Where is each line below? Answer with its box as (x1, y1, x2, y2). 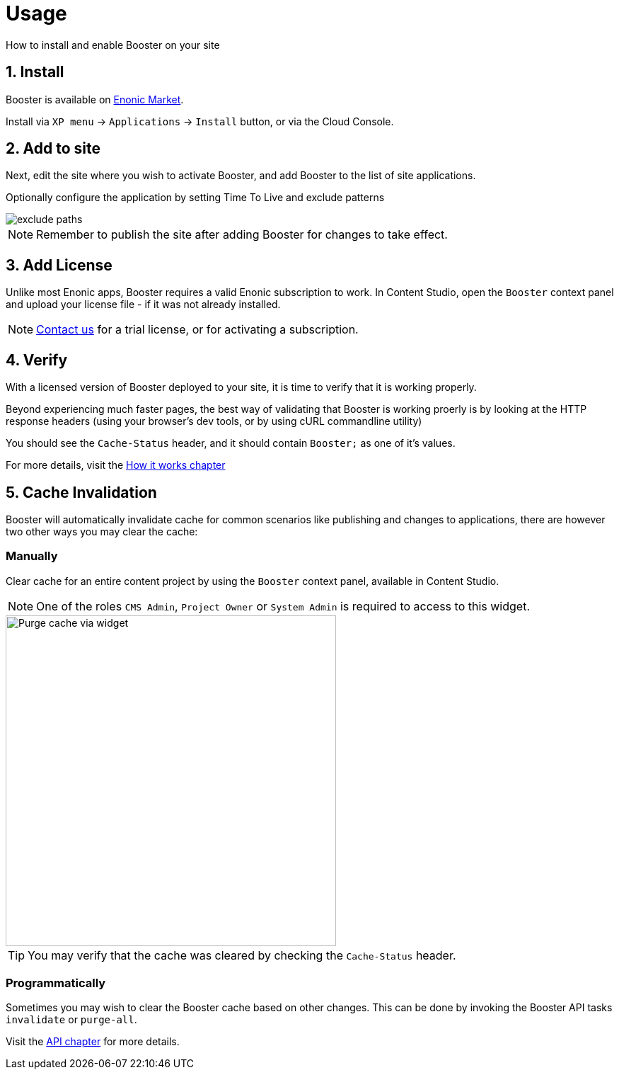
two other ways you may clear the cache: (6, 525, 198, 537)
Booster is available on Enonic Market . (6, 93, 184, 106)
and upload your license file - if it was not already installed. (6, 298, 281, 311)
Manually (6, 549, 58, 564)
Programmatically (6, 976, 106, 991)
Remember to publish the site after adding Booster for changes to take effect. (36, 227, 448, 242)
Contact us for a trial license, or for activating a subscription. (36, 322, 359, 337)
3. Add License (6, 256, 112, 274)
